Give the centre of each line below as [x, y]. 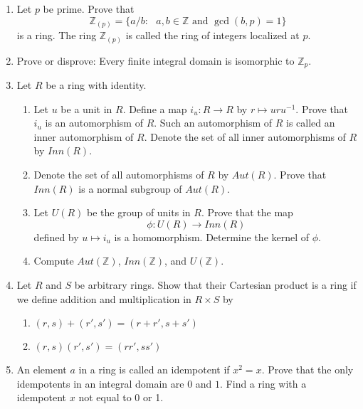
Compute [54, 261]
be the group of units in [139, 212]
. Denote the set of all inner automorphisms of [245, 136]
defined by [56, 237]
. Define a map [155, 108]
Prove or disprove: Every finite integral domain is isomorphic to [156, 60]
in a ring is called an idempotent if [154, 370]
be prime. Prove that [89, 9]
